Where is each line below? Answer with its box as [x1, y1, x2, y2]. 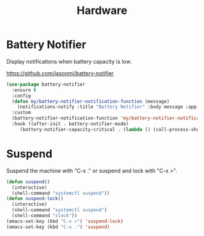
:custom [12, 110, 32, 116]
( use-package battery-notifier [6, 81, 86, 87]
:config [12, 92, 32, 99]
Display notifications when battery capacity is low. [6, 58, 132, 65]
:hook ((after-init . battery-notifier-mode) [12, 121, 129, 127]
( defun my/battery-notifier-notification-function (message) [12, 98, 170, 104]
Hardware [76, 4, 127, 18]
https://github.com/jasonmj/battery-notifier [6, 69, 114, 76]
